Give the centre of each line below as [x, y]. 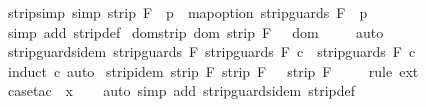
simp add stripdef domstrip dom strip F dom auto [195, 31]
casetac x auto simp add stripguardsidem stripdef [181, 90]
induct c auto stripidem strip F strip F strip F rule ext [213, 70]
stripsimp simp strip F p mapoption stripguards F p [187, 12]
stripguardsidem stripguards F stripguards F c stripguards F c [211, 51]
